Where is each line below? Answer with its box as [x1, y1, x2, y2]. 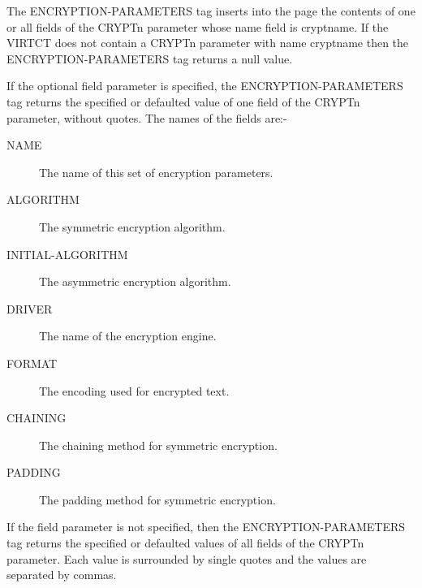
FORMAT [6, 354, 58, 371]
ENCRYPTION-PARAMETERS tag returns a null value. [6, 50, 293, 67]
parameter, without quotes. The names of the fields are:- [6, 109, 287, 126]
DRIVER [6, 300, 53, 317]
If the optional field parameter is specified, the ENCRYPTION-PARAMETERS [6, 77, 403, 94]
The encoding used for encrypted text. [39, 382, 230, 399]
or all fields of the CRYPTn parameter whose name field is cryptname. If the [6, 18, 389, 35]
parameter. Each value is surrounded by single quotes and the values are [6, 550, 367, 567]
